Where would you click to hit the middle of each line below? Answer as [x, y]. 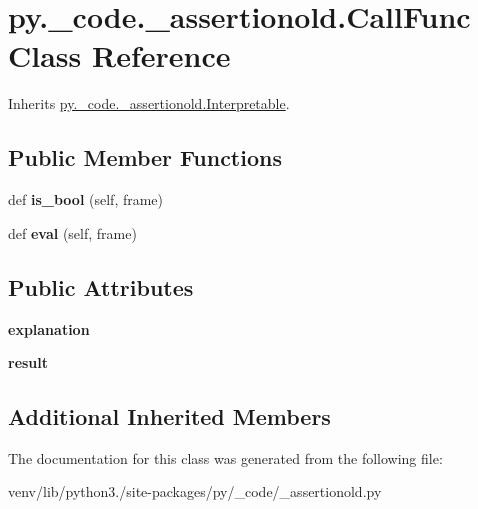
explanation [49, 328]
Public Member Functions [145, 157]
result [28, 362]
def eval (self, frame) [72, 232]
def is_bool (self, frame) [86, 199]
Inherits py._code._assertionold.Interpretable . [149, 103]
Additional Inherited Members [169, 416]
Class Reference [119, 55]
